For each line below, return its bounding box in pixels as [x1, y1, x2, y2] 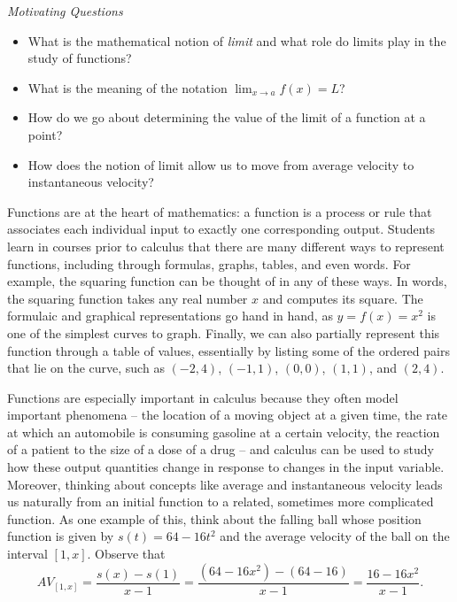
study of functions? [27, 49, 132, 67]
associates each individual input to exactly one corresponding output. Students [7, 220, 436, 238]
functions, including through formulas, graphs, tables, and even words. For [7, 254, 411, 273]
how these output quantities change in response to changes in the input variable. [7, 458, 445, 476]
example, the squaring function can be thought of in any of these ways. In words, [7, 272, 447, 290]
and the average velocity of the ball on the [220, 527, 450, 545]
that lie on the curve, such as [7, 359, 165, 377]
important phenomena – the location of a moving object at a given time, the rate [7, 405, 448, 424]
